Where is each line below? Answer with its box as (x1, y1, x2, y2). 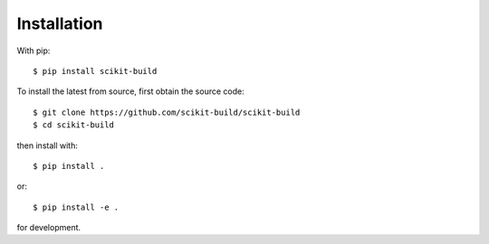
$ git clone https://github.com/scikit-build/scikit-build (33, 107, 301, 117)
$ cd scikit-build (33, 120, 115, 130)
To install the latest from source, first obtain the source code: (16, 86, 244, 97)
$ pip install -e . (33, 202, 120, 212)
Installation (16, 14, 103, 33)
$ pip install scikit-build (33, 66, 158, 76)
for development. (16, 222, 81, 233)
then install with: (16, 140, 79, 151)
